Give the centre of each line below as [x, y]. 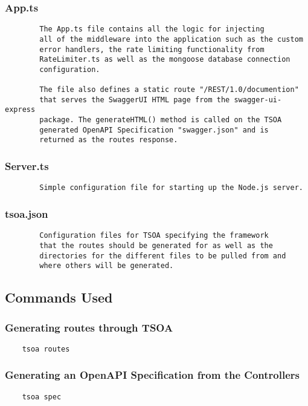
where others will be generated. [107, 266]
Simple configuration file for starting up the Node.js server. [171, 188]
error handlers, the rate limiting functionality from [152, 49]
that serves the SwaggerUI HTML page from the [135, 100]
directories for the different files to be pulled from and [163, 256]
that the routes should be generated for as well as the [156, 245]
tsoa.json [27, 213]
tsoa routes [46, 349]
